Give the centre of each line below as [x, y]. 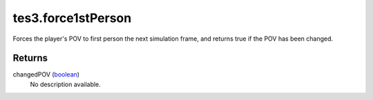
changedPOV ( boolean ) [46, 74]
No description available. [66, 84]
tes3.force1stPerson [72, 18]
